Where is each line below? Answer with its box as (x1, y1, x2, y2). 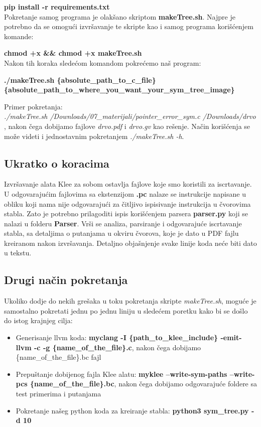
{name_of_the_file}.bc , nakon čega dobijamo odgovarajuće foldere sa (30, 378, 257, 389)
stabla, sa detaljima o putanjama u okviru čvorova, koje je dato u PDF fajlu (4, 228, 239, 238)
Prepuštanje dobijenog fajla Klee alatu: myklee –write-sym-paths (16, 368, 227, 379)
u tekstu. (4, 247, 32, 258)
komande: (4, 31, 34, 41)
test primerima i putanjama (16, 388, 101, 399)
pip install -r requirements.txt (4, 2, 110, 12)
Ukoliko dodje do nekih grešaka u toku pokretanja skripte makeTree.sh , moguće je (4, 296, 256, 306)
